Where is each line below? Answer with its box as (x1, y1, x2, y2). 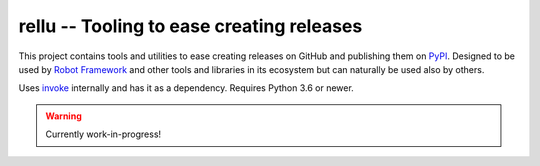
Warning (45, 110, 82, 122)
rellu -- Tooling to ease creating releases (18, 15, 363, 37)
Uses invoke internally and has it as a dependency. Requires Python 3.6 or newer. (18, 82, 354, 94)
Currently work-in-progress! (45, 128, 162, 140)
